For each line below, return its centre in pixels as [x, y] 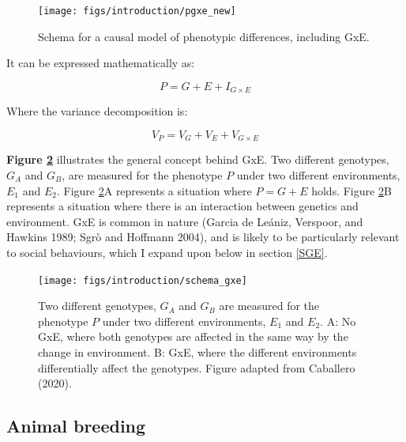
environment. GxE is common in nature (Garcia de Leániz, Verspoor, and [185, 221]
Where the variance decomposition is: [97, 111]
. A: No [338, 321]
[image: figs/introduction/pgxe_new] [137, 11]
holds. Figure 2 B [351, 190]
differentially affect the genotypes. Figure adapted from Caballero [197, 367]
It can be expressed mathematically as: [101, 63]
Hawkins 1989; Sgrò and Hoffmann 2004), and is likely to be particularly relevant [203, 237]
